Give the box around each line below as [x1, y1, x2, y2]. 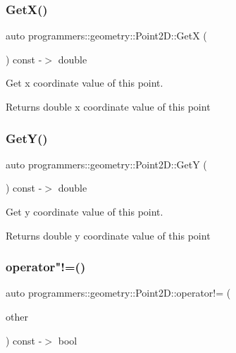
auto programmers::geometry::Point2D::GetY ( [6, 156, 207, 171]
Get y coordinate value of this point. [6, 204, 163, 218]
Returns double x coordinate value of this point [6, 99, 211, 113]
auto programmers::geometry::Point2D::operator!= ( [6, 285, 231, 300]
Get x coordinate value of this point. [6, 75, 163, 90]
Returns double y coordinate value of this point [6, 228, 211, 242]
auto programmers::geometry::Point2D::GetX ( [6, 28, 207, 43]
